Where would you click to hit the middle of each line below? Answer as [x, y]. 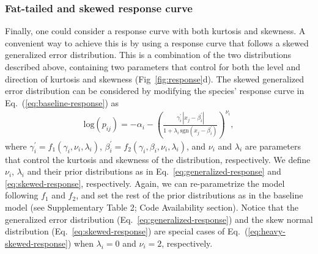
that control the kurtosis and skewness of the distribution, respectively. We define [158, 159]
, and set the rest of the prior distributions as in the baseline [190, 195]
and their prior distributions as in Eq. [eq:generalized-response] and [154, 171]
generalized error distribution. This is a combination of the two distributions [148, 55]
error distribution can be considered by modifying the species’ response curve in [155, 91]
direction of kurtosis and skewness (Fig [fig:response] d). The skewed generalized [155, 78]
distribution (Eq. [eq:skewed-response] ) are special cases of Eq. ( [127, 231]
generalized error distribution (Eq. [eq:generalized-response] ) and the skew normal [159, 219]
